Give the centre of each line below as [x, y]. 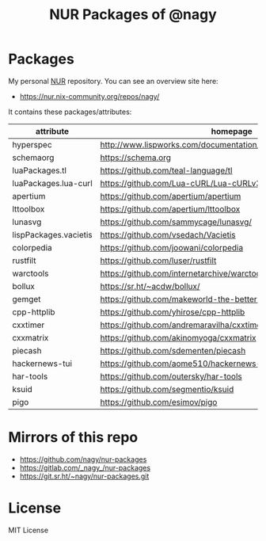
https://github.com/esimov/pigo [159, 402]
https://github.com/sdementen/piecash [173, 350]
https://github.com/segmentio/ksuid [167, 389]
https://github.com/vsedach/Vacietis [168, 234]
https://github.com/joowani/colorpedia [172, 247]
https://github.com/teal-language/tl [166, 170]
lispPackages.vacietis [52, 234]
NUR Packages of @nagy [133, 15]
